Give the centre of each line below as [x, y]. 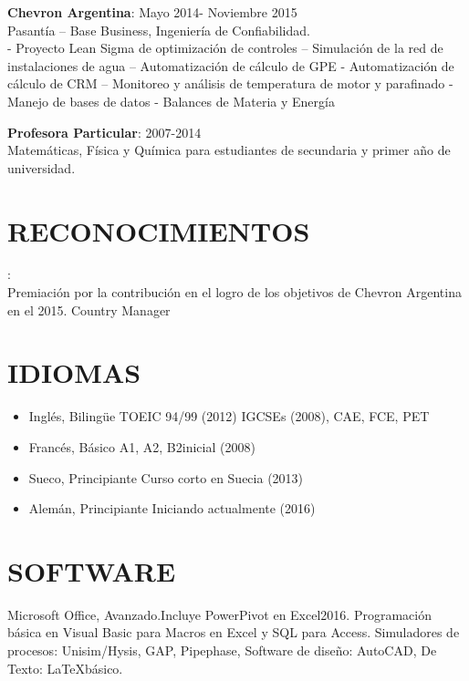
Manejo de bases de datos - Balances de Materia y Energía [171, 101]
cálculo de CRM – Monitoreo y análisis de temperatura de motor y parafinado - [230, 83]
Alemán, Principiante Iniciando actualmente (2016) [172, 508]
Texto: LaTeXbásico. [65, 668]
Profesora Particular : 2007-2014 [104, 132]
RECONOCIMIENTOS [159, 230]
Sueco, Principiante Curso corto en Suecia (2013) [166, 477]
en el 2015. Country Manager [89, 310]
